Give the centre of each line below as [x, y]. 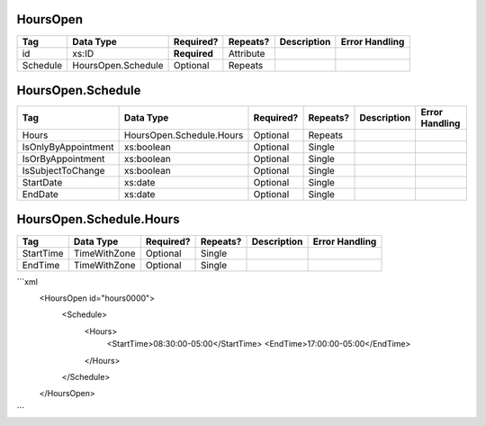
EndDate [40, 195]
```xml [27, 281]
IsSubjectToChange [63, 171]
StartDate [42, 183]
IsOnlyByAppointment [68, 147]
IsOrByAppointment [63, 159]
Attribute [247, 53]
